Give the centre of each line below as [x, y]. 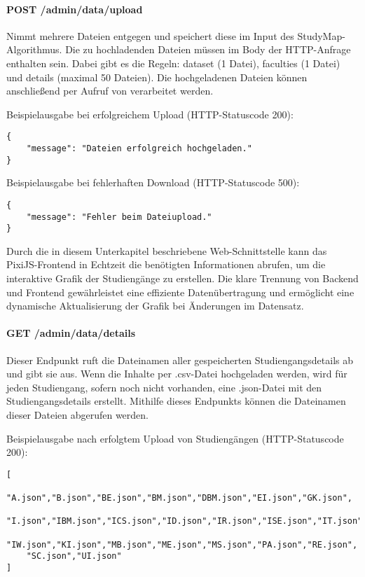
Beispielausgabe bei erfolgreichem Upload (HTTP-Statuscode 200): [150, 114]
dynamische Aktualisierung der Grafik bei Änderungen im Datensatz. [155, 306]
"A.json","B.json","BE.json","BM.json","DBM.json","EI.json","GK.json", [179, 498]
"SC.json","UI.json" [74, 556]
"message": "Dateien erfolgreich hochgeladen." [139, 149]
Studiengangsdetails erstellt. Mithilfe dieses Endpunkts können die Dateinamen [176, 401]
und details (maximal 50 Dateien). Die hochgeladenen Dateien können [157, 77]
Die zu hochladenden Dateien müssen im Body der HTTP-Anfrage [208, 49]
